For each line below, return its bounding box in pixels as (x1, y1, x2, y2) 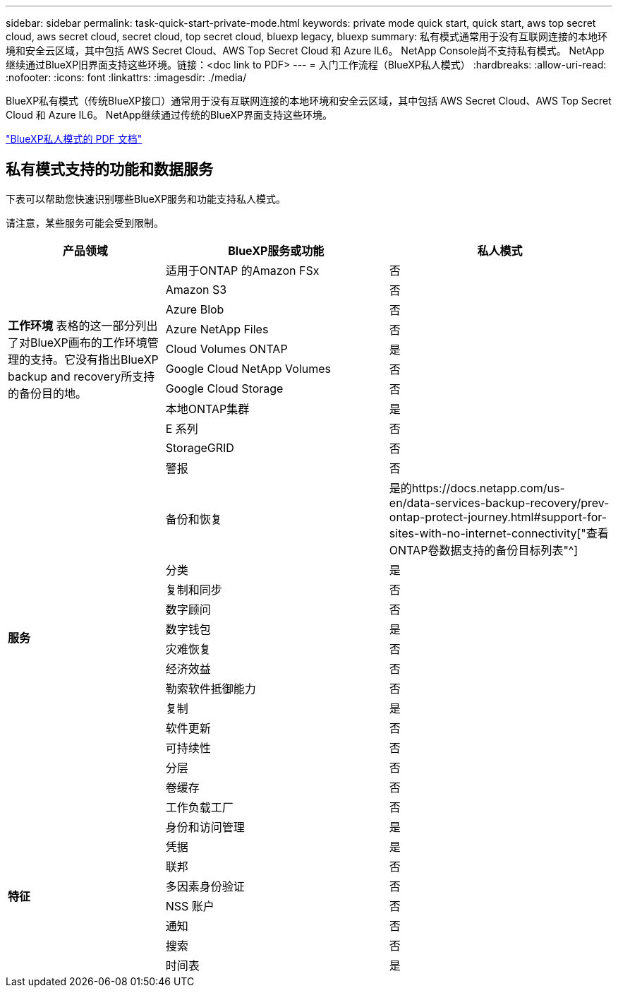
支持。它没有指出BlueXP (30, 352, 159, 367)
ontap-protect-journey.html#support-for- (389, 509, 607, 524)
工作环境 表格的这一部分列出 (8, 318, 158, 333)
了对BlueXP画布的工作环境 (8, 335, 147, 350)
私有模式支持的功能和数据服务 (6, 160, 213, 179)
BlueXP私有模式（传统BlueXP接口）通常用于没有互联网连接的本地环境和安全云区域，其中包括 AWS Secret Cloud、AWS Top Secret (6, 95, 612, 107)
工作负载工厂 (165, 799, 234, 814)
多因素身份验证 (165, 879, 245, 893)
